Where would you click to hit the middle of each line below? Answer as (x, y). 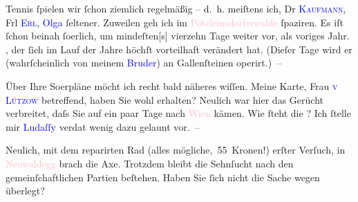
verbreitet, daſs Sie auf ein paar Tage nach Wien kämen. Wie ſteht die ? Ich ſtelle (178, 113)
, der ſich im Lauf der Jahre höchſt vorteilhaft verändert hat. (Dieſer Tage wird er (179, 49)
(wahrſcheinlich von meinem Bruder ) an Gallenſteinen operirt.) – (144, 63)
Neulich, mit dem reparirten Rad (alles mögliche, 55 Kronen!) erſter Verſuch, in (176, 150)
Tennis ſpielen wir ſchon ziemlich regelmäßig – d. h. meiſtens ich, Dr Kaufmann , (176, 8)
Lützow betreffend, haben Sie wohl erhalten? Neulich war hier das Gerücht (164, 99)
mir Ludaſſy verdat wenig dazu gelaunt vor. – (103, 126)
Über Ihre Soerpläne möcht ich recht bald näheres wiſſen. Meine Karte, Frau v (172, 85)
